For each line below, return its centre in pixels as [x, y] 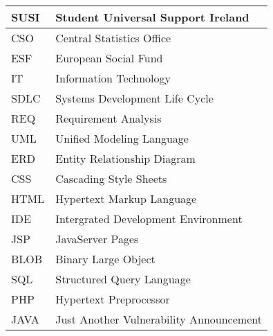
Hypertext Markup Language [126, 198]
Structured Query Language [123, 279]
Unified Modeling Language [122, 138]
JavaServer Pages [97, 239]
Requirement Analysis [109, 118]
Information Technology [113, 78]
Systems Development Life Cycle [134, 98]
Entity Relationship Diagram [125, 158]
